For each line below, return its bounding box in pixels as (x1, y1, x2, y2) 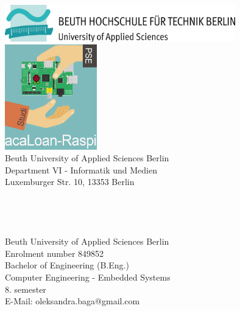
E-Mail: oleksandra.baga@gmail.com (5, 295, 140, 307)
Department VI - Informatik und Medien (5, 163, 157, 176)
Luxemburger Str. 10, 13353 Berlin (5, 175, 135, 188)
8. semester (5, 282, 46, 295)
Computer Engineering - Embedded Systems (5, 271, 171, 284)
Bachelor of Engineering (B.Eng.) (5, 259, 129, 271)
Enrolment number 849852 (5, 246, 104, 259)
